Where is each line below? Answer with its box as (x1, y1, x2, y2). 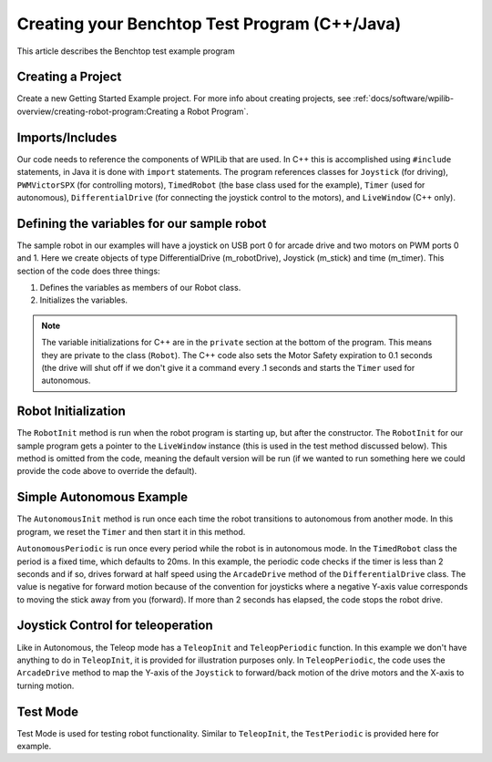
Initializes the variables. (39, 294, 128, 305)
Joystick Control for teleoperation (16, 618, 213, 633)
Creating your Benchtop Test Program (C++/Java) (16, 14, 401, 34)
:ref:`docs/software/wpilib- (353, 93, 455, 104)
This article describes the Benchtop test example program (16, 46, 236, 57)
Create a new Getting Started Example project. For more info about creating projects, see (16, 93, 352, 104)
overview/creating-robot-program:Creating (16, 106, 179, 117)
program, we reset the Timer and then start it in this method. (16, 526, 246, 537)
